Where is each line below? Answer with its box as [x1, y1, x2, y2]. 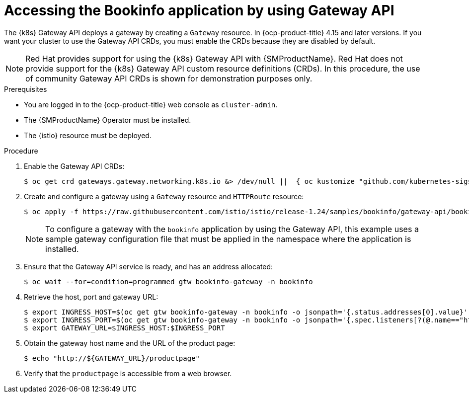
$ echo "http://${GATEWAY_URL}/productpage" [24, 354, 200, 362]
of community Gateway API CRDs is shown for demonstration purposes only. [25, 73, 313, 83]
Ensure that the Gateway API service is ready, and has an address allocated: [24, 262, 273, 271]
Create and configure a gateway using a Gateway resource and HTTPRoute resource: [24, 192, 304, 201]
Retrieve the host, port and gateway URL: [24, 292, 158, 301]
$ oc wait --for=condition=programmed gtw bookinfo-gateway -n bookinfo [24, 277, 313, 286]
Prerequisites [4, 84, 47, 93]
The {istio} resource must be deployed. [24, 131, 152, 140]
